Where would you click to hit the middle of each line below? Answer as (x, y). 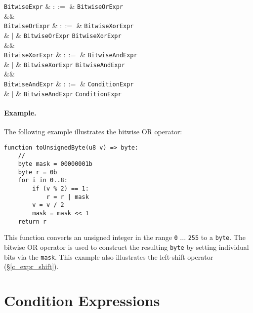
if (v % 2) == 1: (61, 189)
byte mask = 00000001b (55, 164)
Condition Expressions (82, 300)
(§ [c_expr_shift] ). (31, 266)
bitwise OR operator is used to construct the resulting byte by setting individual (126, 247)
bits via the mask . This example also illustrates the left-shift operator (109, 256)
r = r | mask (67, 197)
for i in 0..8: (43, 180)
